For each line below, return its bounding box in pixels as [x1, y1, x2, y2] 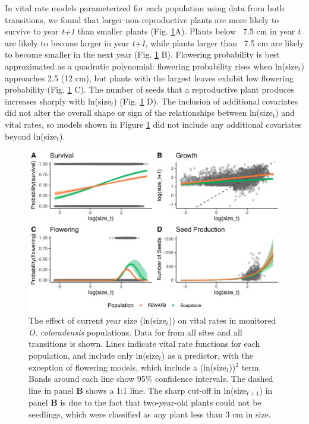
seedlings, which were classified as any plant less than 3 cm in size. [29, 407, 271, 420]
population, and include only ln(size [29, 349, 159, 361]
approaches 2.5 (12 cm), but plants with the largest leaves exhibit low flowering [5, 71, 294, 84]
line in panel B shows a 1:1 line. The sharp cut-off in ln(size [29, 384, 247, 396]
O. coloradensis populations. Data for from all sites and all [29, 325, 242, 338]
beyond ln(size [5, 129, 57, 142]
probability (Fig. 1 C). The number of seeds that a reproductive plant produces [5, 83, 294, 96]
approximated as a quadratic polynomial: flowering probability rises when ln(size [5, 59, 299, 72]
